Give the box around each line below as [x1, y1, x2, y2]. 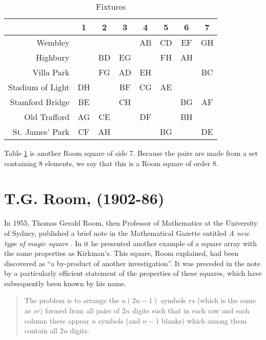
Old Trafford [24, 111, 70, 123]
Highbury [35, 51, 70, 63]
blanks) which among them [161, 315, 247, 326]
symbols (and [98, 315, 140, 326]
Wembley [36, 36, 70, 48]
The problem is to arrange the [24, 295, 119, 306]
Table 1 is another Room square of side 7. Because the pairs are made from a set [4, 148, 258, 158]
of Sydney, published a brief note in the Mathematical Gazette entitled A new [4, 227, 249, 238]
